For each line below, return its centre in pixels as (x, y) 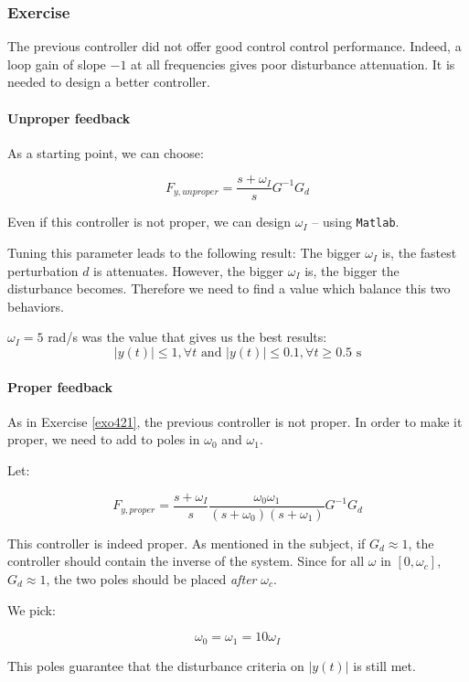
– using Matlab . (356, 222)
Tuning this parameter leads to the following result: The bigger (184, 253)
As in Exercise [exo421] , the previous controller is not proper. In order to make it (235, 421)
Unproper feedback (69, 117)
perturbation (43, 270)
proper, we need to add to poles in (104, 439)
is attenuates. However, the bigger (188, 270)
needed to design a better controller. (109, 82)
